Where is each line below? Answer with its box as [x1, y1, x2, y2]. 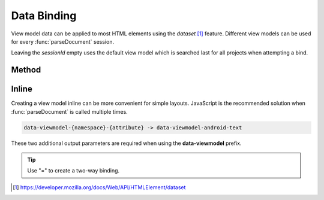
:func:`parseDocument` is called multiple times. [11, 108, 128, 115]
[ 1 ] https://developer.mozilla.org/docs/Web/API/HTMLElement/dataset [13, 183, 186, 191]
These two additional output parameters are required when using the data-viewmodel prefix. [11, 140, 242, 147]
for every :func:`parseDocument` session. [11, 38, 114, 45]
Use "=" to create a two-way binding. [27, 167, 120, 174]
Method [11, 65, 41, 75]
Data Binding [11, 9, 77, 22]
